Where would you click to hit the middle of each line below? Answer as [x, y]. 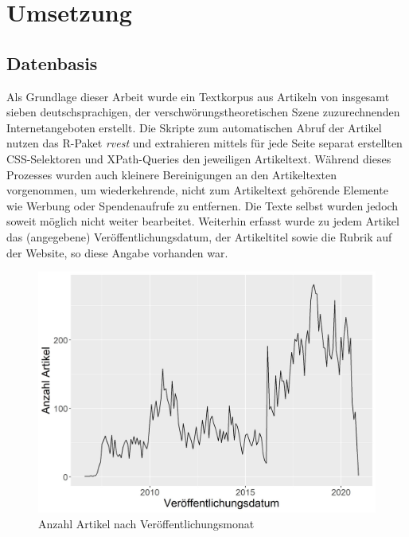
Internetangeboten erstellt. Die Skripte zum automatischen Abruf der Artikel [194, 127]
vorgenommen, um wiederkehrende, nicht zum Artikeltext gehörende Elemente [197, 190]
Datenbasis [52, 63]
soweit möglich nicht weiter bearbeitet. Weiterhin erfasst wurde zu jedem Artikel [203, 221]
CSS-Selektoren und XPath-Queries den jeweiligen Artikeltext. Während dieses [199, 158]
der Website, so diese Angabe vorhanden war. [117, 252]
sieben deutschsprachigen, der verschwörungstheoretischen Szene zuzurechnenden [203, 112]
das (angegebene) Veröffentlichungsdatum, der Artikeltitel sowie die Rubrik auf [199, 236]
